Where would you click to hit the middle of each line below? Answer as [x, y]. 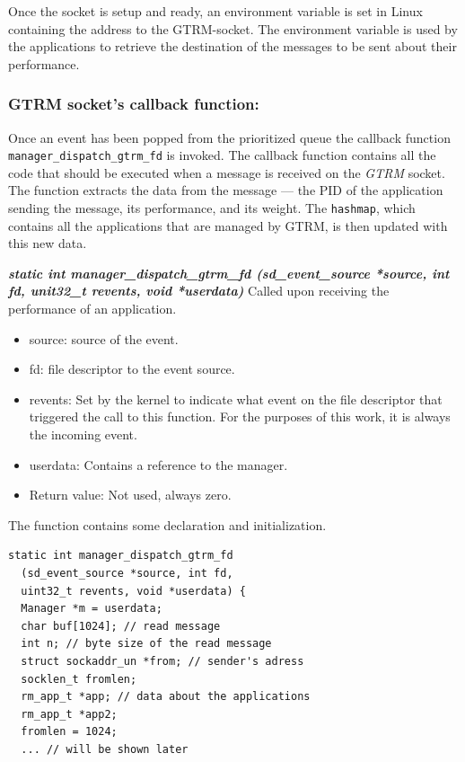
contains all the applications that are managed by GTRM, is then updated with [228, 225]
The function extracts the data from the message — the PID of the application [226, 190]
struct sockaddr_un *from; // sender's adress [162, 661]
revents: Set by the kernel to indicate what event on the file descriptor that [236, 399]
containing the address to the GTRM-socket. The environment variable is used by [233, 28]
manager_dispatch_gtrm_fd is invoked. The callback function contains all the [222, 155]
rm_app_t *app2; [69, 714]
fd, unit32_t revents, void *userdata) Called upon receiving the [199, 291]
